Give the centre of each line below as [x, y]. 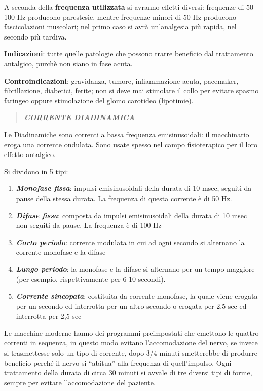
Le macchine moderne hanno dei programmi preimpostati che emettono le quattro [131, 333]
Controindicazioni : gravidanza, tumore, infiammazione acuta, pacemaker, [121, 80]
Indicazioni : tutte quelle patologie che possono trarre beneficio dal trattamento [129, 53]
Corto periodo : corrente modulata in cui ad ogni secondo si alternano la [130, 242]
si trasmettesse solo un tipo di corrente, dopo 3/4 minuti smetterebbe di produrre [131, 353]
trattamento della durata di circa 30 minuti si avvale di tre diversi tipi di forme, [128, 373]
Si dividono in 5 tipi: [36, 171]
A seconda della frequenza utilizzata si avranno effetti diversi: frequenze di [124, 7]
